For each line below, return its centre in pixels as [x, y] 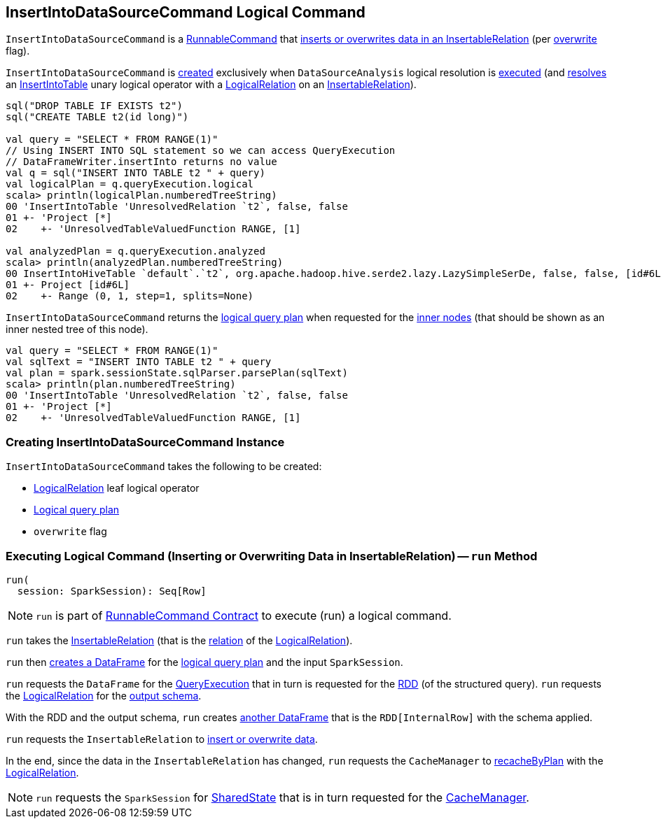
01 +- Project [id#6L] [68, 285]
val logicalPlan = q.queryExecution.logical [130, 184]
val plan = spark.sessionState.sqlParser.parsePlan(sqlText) [177, 373]
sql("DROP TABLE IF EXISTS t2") [94, 106]
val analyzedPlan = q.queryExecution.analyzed [135, 251]
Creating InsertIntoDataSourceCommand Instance [145, 442]
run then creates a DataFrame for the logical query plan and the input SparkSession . [204, 662]
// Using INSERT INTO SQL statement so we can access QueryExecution [201, 151]
